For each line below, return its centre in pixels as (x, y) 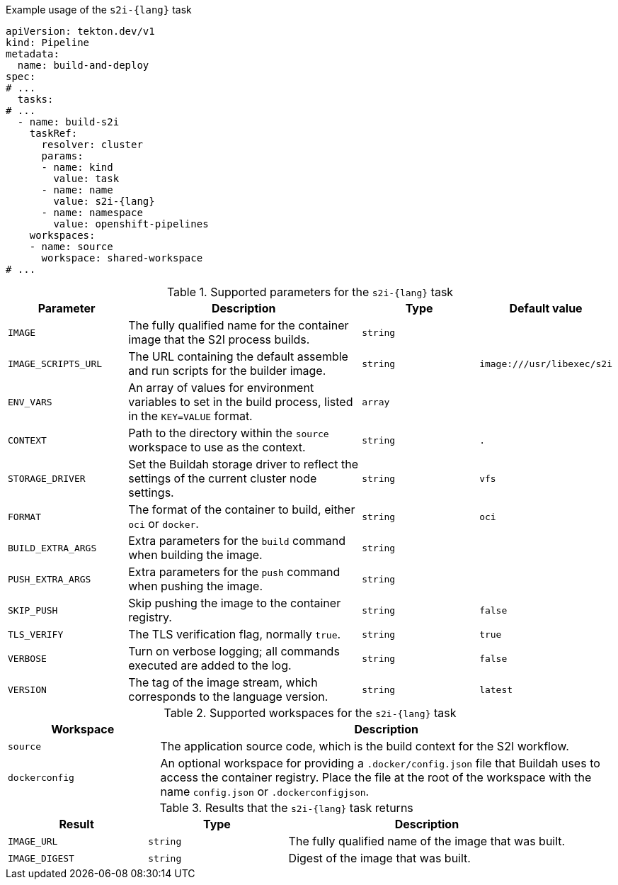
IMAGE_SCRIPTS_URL (55, 363)
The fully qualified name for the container (239, 325)
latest (496, 689)
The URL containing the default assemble (238, 356)
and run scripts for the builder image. (227, 371)
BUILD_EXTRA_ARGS (52, 548)
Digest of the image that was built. (379, 858)
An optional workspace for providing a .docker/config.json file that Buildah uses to (380, 763)
